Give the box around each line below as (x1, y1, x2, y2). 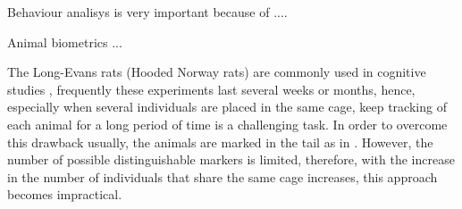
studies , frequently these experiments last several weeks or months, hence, (7, 79, 416, 98)
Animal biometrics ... (7, 32, 122, 51)
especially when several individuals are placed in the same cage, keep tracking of (7, 97, 447, 116)
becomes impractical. (7, 185, 122, 204)
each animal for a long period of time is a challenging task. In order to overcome (7, 114, 448, 133)
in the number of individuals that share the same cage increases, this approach (7, 167, 438, 186)
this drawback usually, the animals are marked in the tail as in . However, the (7, 132, 433, 151)
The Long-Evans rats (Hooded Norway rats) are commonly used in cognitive (7, 63, 426, 81)
